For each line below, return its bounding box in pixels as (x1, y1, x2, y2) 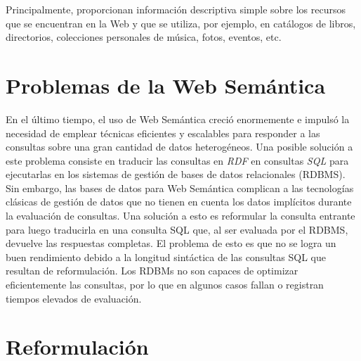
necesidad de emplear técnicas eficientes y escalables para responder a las (6, 125, 320, 140)
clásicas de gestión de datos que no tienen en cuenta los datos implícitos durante (6, 194, 352, 209)
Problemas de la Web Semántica (6, 70, 326, 99)
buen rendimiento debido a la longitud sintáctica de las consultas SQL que (6, 249, 326, 264)
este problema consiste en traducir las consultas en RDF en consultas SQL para (6, 153, 349, 167)
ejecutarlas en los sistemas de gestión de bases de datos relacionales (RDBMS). (6, 167, 346, 182)
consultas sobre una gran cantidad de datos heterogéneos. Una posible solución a (6, 139, 353, 154)
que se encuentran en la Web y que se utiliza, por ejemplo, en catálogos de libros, (6, 15, 356, 30)
